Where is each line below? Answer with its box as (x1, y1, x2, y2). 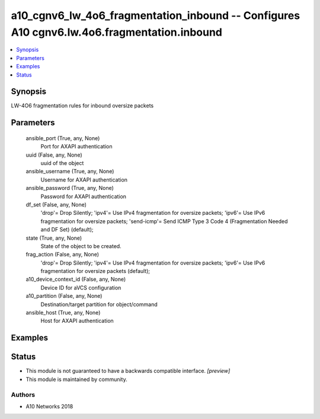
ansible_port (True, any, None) (25, 134, 100, 142)
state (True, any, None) (25, 234, 82, 242)
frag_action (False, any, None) (25, 251, 99, 258)
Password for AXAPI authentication (40, 193, 127, 200)
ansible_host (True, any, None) (25, 309, 101, 316)
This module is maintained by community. (25, 376, 127, 383)
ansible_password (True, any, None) (25, 185, 114, 192)
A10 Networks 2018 (25, 402, 73, 410)
